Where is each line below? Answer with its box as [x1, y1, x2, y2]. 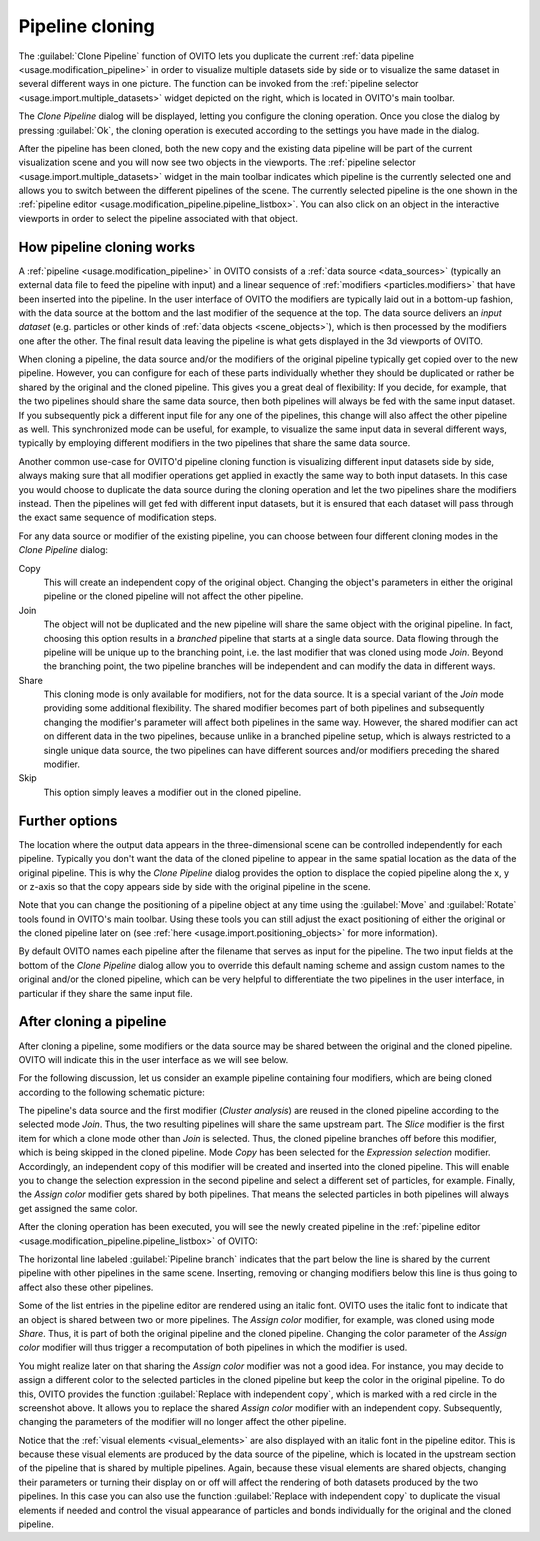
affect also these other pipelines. [18, 1281, 154, 1293]
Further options [18, 812, 118, 829]
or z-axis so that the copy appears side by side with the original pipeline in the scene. [18, 880, 371, 892]
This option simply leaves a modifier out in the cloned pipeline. [43, 786, 302, 798]
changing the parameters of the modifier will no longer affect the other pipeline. [18, 1416, 347, 1428]
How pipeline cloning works [18, 238, 195, 255]
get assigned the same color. [18, 1202, 139, 1214]
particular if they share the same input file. [18, 987, 194, 999]
